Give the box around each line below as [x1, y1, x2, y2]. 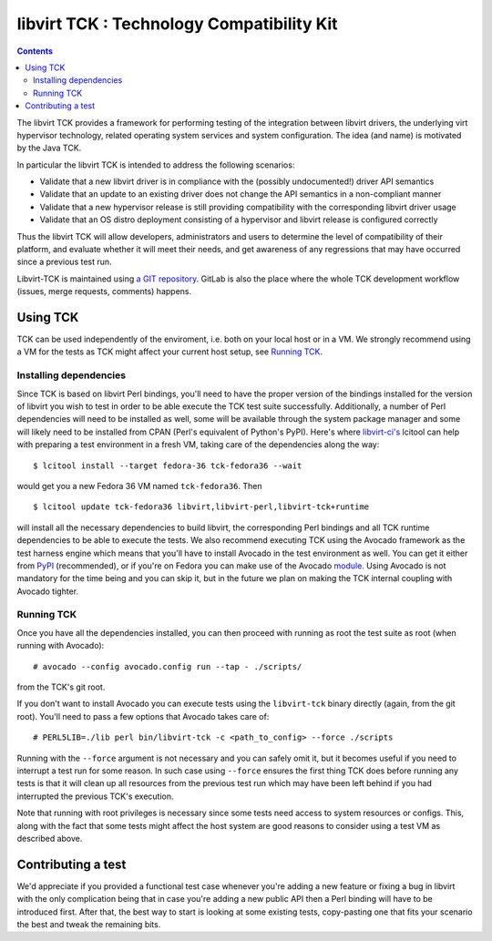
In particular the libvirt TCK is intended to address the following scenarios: [16, 159, 295, 170]
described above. [16, 833, 83, 844]
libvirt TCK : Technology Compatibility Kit [16, 14, 338, 34]
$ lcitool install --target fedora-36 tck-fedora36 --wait [33, 460, 302, 471]
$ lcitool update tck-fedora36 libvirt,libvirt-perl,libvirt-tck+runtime [33, 502, 370, 512]
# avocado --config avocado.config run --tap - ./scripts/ [33, 661, 302, 671]
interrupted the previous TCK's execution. [16, 791, 174, 802]
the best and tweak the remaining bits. [16, 919, 161, 929]
